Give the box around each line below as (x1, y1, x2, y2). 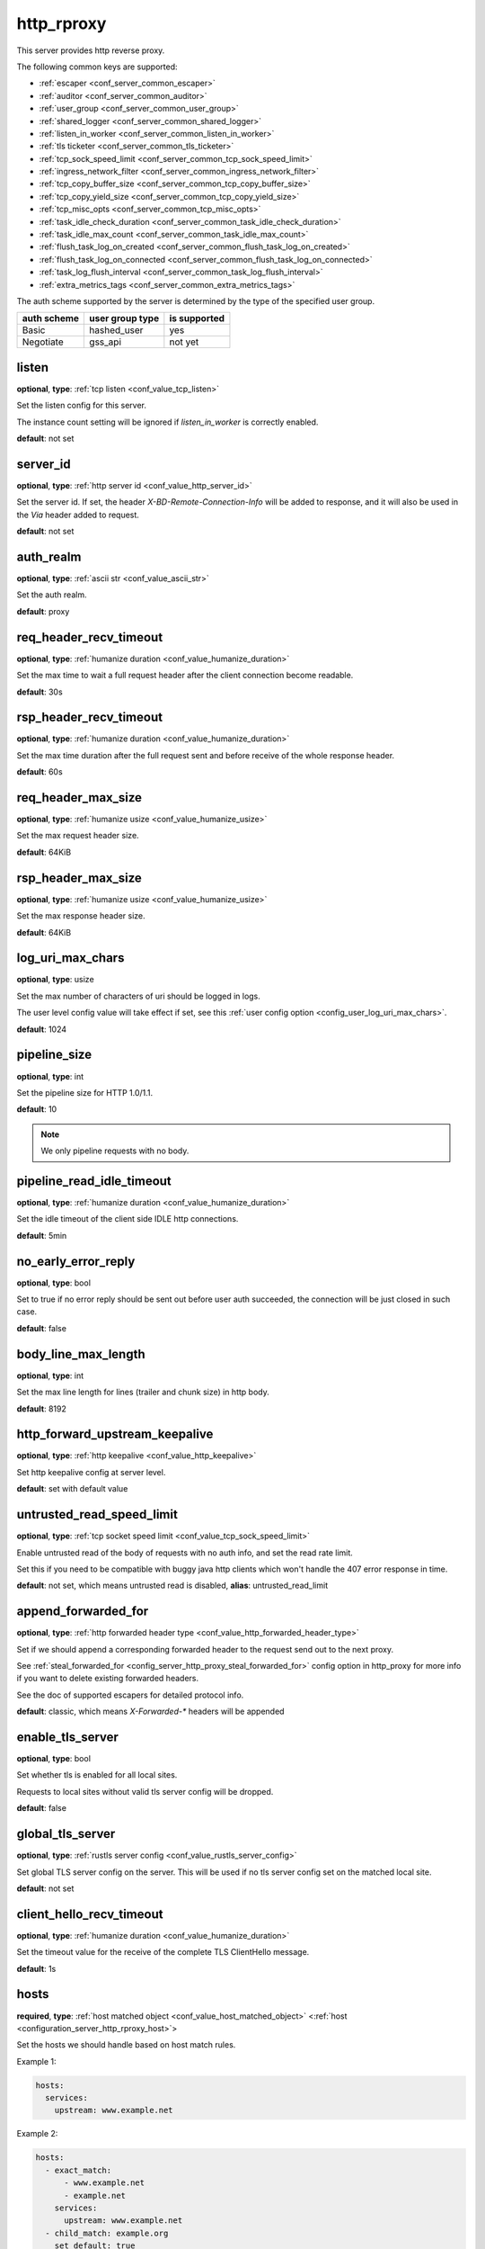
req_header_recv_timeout (16, 630, 163, 645)
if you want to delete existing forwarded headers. (16, 1673, 199, 1684)
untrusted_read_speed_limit (16, 1507, 179, 1522)
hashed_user (89, 324, 144, 336)
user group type (89, 312, 160, 325)
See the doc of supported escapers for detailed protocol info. (16, 1689, 244, 1700)
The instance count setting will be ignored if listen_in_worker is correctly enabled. (16, 417, 319, 427)
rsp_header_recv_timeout (16, 710, 163, 725)
